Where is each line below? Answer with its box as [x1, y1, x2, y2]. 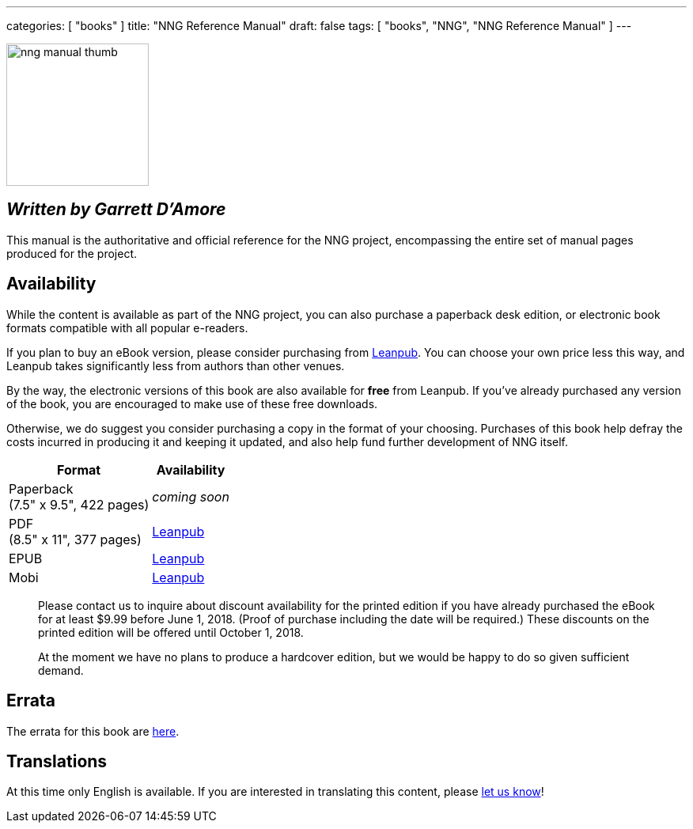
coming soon [152, 488, 229, 505]
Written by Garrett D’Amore [6, 199, 226, 220]
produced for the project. [6, 246, 138, 260]
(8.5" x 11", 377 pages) [9, 531, 142, 547]
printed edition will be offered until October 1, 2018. [38, 625, 304, 639]
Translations [6, 751, 108, 771]
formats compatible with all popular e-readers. [6, 320, 248, 335]
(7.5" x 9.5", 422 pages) [9, 496, 150, 513]
